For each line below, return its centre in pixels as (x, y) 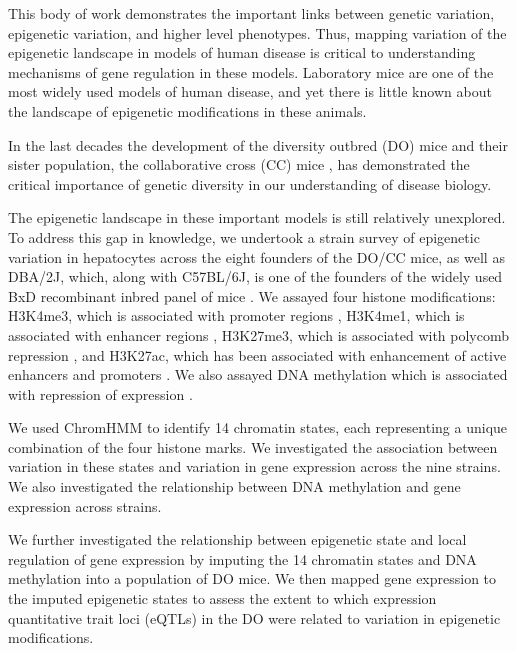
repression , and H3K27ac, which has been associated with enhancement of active (257, 354)
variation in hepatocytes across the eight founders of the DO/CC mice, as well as (256, 256)
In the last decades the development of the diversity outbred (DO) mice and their (258, 144)
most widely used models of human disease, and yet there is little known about (250, 91)
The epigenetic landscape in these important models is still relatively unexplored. (257, 217)
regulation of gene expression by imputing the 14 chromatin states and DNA (242, 558)
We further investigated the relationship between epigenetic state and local (237, 539)
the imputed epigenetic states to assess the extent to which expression (222, 598)
